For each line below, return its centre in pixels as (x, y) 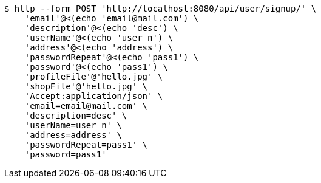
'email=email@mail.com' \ (86, 106)
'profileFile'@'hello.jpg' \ (94, 77)
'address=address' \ (73, 135)
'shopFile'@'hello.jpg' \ (86, 86)
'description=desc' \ (76, 116)
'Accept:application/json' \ (94, 96)
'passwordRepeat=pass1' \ (86, 145)
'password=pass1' (66, 154)
